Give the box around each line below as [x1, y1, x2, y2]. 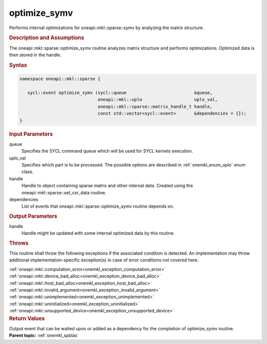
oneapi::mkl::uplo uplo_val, [97, 97, 218, 102]
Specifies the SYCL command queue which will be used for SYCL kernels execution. [21, 148, 193, 154]
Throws [9, 240, 29, 247]
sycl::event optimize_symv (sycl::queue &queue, [27, 90, 213, 96]
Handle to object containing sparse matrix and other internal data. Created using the [21, 183, 193, 189]
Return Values [9, 315, 45, 322]
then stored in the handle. [9, 52, 62, 58]
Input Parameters [9, 130, 53, 137]
